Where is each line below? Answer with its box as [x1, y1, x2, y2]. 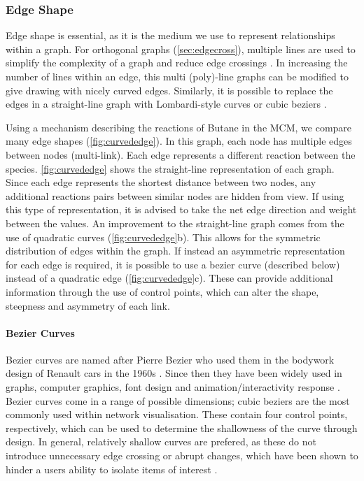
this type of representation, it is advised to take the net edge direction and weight [6, 202, 357, 217]
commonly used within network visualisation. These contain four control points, [6, 407, 348, 422]
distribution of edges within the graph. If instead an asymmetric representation [6, 243, 345, 258]
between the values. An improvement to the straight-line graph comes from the [6, 215, 344, 230]
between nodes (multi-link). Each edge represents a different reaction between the [6, 147, 356, 161]
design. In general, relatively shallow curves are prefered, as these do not [6, 434, 316, 449]
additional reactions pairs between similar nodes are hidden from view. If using [6, 188, 344, 203]
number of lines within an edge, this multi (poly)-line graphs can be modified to [6, 69, 349, 83]
